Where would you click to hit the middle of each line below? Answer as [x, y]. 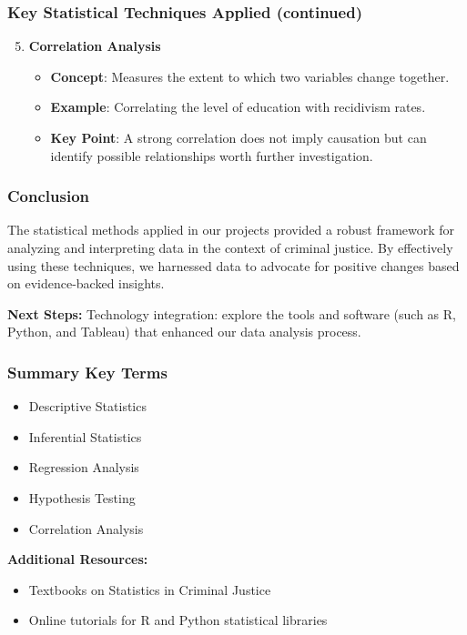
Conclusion [48, 196]
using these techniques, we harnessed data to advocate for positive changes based [233, 265]
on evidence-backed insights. [86, 283]
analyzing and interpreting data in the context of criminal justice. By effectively [230, 247]
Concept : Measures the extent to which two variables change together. [250, 76]
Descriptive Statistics [87, 406]
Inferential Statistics [85, 436]
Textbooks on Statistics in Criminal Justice [150, 589]
